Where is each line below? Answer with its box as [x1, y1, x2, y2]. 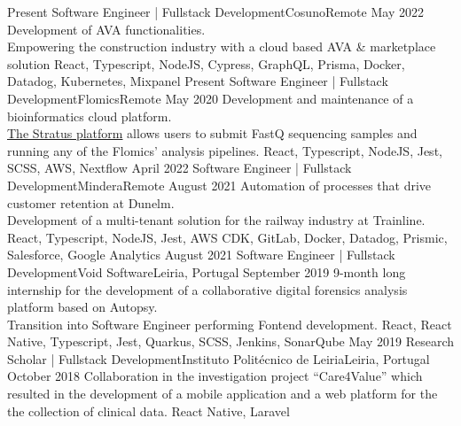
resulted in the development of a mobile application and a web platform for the [7, 384, 438, 403]
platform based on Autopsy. [7, 298, 158, 316]
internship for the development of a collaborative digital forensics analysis [7, 280, 408, 298]
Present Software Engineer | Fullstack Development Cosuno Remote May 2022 [7, 3, 424, 20]
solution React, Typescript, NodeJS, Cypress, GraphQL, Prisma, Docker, [7, 54, 405, 73]
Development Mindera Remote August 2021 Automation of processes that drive [7, 175, 432, 194]
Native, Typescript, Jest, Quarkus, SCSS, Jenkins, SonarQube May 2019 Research [7, 332, 455, 351]
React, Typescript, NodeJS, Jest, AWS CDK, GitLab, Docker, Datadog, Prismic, [7, 228, 448, 246]
